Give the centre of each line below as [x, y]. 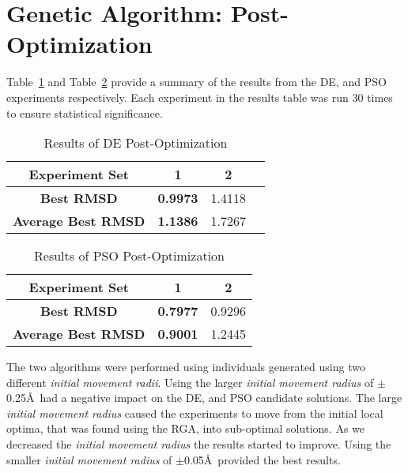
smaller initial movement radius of [89, 459]
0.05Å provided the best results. [262, 459]
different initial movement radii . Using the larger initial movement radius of [190, 382]
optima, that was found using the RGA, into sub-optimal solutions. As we [186, 428]
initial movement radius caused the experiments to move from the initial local [195, 413]
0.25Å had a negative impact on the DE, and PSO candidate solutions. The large [204, 398]
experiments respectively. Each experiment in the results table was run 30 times [200, 97]
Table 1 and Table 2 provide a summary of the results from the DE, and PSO [196, 82]
